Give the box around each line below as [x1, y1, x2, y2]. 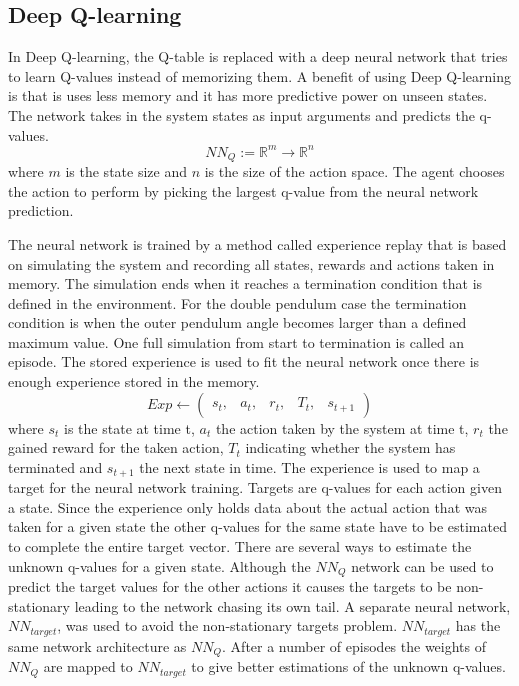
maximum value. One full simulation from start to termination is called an [8, 331, 465, 352]
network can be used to [351, 555, 494, 576]
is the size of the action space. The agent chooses [204, 161, 505, 182]
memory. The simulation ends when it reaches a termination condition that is [8, 273, 483, 294]
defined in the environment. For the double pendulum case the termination [8, 292, 467, 313]
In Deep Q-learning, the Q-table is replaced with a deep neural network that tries [8, 46, 508, 67]
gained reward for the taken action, [8, 437, 224, 458]
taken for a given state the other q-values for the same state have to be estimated [8, 516, 507, 537]
